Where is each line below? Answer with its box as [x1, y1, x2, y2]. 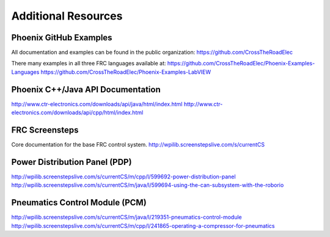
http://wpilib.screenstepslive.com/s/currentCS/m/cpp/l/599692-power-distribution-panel [11, 173, 236, 180]
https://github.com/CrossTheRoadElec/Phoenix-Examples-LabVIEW [40, 68, 211, 76]
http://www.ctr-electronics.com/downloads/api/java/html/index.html [11, 100, 183, 108]
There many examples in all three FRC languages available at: [11, 60, 166, 67]
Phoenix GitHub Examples [11, 32, 112, 43]
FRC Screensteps [11, 125, 79, 135]
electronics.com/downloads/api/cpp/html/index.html [11, 109, 144, 116]
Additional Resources [11, 9, 123, 23]
